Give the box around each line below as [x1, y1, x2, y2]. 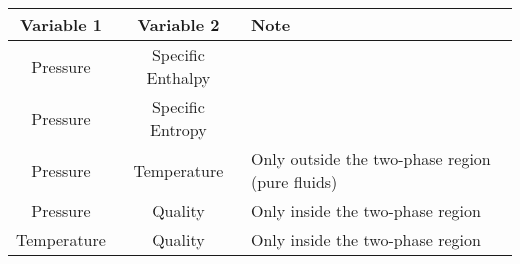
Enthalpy [146, 66, 211, 89]
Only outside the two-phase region [250, 147, 491, 170]
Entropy [150, 118, 207, 141]
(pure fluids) [250, 170, 338, 193]
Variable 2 [137, 13, 220, 36]
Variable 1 [19, 13, 102, 36]
